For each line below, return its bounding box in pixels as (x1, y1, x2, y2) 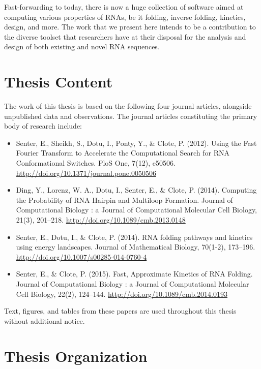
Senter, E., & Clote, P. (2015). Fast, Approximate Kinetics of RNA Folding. (16, 268, 253, 279)
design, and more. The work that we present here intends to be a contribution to (4, 21, 256, 32)
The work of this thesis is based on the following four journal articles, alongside (4, 101, 252, 111)
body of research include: (4, 120, 82, 131)
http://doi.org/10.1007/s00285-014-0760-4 (16, 251, 147, 262)
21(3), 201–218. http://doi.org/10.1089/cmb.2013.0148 (16, 214, 186, 225)
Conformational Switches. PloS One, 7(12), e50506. (16, 158, 176, 168)
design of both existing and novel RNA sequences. (4, 41, 160, 52)
